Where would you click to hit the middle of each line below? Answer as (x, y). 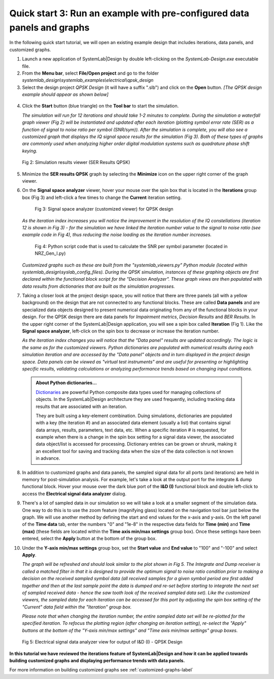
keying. (30, 151)
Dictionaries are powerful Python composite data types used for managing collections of (128, 392)
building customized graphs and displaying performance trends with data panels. (97, 661)
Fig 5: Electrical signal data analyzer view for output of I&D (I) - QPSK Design (102, 642)
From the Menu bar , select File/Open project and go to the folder (91, 73)
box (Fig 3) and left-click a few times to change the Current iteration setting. (102, 197)
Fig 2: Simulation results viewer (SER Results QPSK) (76, 162)
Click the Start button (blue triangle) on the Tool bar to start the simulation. (100, 106)
